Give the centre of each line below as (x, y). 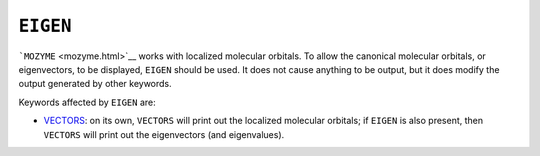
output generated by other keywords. (95, 84)
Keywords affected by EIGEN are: (87, 102)
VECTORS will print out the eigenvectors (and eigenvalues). (164, 134)
